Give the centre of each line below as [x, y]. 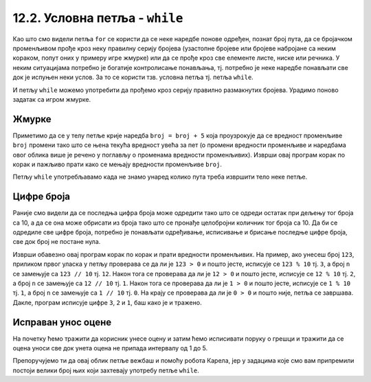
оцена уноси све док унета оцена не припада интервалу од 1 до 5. [110, 348]
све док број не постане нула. [57, 242]
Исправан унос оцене [62, 322]
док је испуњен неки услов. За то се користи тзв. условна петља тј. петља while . [133, 77]
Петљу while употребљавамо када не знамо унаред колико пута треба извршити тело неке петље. [160, 177]
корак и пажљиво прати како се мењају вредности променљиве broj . [117, 164]
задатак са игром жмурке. [52, 99]
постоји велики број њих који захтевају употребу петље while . [106, 370]
